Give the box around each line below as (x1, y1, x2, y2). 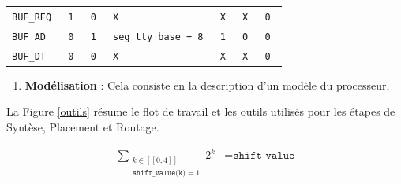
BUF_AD (12, 31, 46, 42)
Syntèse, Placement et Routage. (6, 118, 159, 134)
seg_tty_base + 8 (112, 31, 204, 42)
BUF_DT (12, 50, 46, 62)
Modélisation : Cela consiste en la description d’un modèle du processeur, (24, 76, 390, 93)
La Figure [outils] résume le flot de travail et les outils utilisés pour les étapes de (6, 103, 395, 120)
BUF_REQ (12, 11, 52, 23)
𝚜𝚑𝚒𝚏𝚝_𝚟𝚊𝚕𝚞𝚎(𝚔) (132, 168, 186, 177)
